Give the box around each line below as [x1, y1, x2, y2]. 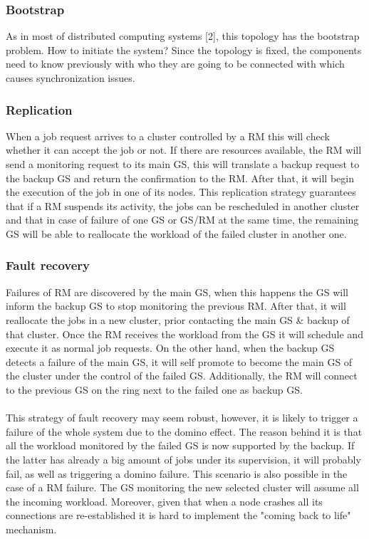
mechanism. [6, 521, 57, 536]
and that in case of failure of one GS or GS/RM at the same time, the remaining [6, 212, 359, 227]
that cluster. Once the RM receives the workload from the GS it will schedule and [6, 326, 363, 341]
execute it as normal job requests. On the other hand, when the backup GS [6, 340, 335, 355]
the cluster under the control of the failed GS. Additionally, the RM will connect [6, 368, 358, 383]
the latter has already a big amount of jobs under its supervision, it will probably [6, 451, 361, 466]
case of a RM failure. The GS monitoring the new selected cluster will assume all [6, 480, 359, 495]
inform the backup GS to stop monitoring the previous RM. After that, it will [6, 298, 346, 313]
